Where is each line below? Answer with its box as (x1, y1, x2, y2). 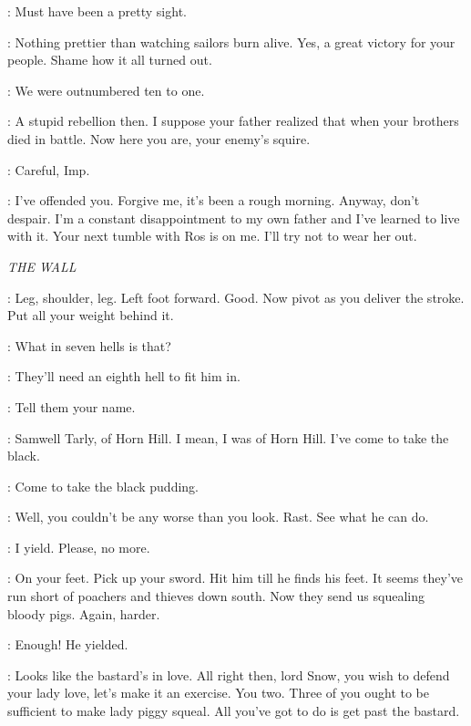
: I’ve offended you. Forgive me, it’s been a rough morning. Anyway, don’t (7, 191, 420, 210)
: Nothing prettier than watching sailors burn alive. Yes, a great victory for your (7, 32, 456, 51)
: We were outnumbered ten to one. (7, 80, 205, 99)
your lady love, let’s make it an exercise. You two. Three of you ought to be (7, 683, 430, 702)
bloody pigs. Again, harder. (7, 604, 160, 623)
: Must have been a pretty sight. (7, 2, 187, 20)
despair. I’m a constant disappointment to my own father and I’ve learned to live (7, 208, 460, 227)
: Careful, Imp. (7, 160, 90, 179)
